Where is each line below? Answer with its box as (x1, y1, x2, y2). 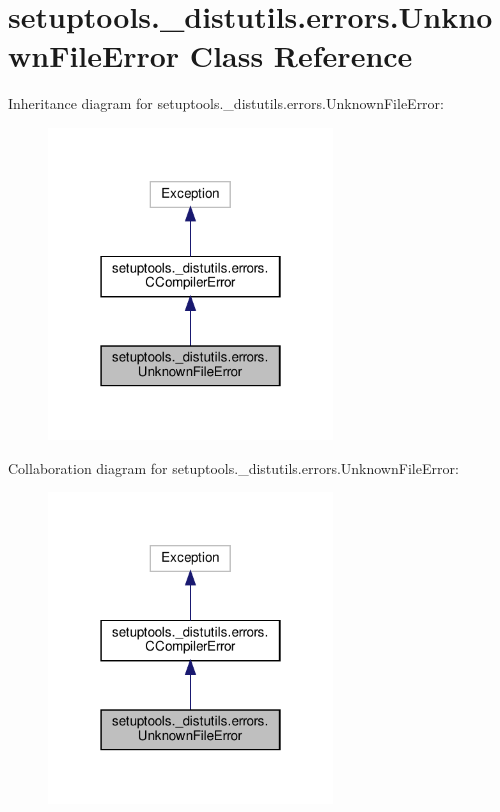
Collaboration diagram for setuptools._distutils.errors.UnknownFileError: (8, 457, 459, 478)
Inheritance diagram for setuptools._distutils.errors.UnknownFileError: (8, 93, 444, 114)
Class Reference (189, 35, 413, 76)
